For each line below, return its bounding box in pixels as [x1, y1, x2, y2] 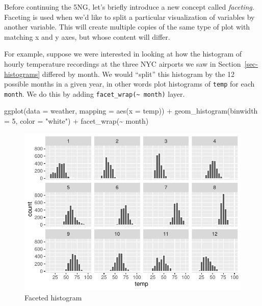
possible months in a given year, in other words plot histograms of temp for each [4, 78, 255, 89]
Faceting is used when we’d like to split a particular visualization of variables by [4, 11, 255, 22]
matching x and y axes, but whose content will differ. [4, 31, 170, 42]
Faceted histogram [24, 292, 82, 302]
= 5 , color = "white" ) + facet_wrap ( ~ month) [4, 116, 149, 126]
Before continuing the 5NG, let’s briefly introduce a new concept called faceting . [4, 2, 254, 12]
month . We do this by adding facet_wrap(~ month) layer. [4, 88, 185, 99]
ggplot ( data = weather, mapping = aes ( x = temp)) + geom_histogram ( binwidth [4, 105, 258, 116]
